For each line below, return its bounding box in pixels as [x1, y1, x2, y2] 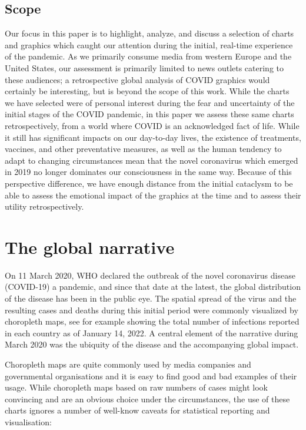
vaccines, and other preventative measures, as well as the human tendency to [5, 143, 282, 155]
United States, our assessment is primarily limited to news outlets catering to [5, 61, 284, 74]
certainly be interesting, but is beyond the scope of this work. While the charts [5, 85, 290, 97]
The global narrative [5, 234, 175, 259]
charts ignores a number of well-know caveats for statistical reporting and [5, 404, 270, 416]
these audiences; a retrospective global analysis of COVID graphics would [5, 73, 270, 85]
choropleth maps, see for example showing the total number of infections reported [5, 315, 300, 328]
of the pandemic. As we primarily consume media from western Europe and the [5, 50, 292, 62]
